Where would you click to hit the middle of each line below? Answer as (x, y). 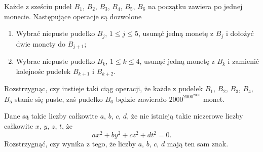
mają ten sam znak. (198, 144)
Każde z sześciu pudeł (38, 6)
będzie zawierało (141, 99)
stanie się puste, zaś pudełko (59, 99)
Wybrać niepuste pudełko (55, 33)
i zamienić (243, 61)
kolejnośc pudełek (43, 71)
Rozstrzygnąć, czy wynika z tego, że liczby (70, 144)
